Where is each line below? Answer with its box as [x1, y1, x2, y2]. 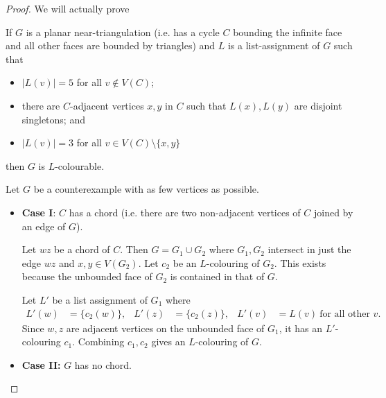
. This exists [274, 255, 326, 270]
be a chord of [54, 242, 110, 257]
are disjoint [294, 98, 342, 112]
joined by [313, 205, 353, 219]
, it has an [279, 320, 323, 335]
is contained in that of [170, 269, 265, 284]
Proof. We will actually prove [6, 1, 130, 15]
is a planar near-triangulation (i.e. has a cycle [26, 24, 220, 39]
